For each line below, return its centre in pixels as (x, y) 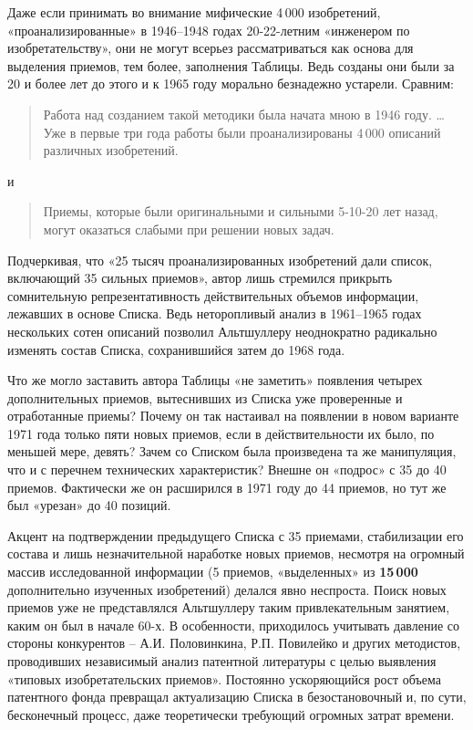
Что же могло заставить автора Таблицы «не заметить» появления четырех (215, 380)
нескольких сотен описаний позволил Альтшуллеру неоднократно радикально (222, 331)
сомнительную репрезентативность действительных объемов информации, (213, 295)
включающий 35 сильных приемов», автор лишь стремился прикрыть (200, 278)
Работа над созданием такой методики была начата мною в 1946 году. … (244, 114)
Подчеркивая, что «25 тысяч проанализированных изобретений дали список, (220, 260)
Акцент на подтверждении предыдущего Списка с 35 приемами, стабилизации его (236, 535)
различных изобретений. (111, 150)
